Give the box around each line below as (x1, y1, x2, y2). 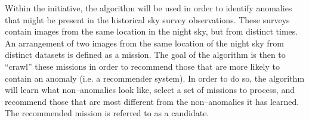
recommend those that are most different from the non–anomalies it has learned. (5, 95, 299, 107)
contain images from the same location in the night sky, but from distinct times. (5, 25, 298, 38)
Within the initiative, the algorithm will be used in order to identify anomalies (5, 2, 292, 14)
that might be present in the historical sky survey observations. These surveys (5, 13, 290, 26)
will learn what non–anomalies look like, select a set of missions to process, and (5, 83, 295, 96)
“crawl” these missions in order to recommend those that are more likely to (5, 60, 280, 72)
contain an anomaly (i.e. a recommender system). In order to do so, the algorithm (5, 72, 305, 84)
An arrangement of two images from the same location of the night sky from (5, 36, 284, 49)
